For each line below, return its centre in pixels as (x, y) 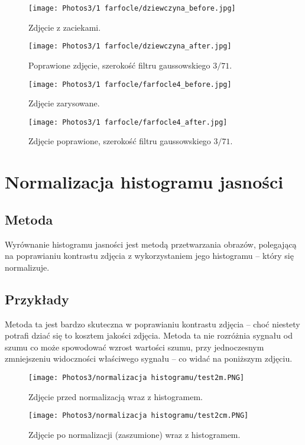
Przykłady (37, 299)
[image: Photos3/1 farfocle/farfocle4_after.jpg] (128, 122)
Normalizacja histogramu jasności (144, 182)
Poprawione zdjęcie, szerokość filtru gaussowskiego (119, 65)
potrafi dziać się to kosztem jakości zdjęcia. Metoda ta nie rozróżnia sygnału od (149, 335)
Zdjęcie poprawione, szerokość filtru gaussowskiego (120, 141)
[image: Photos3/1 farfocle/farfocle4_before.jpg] (130, 84)
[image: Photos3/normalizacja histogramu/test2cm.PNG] (139, 416)
